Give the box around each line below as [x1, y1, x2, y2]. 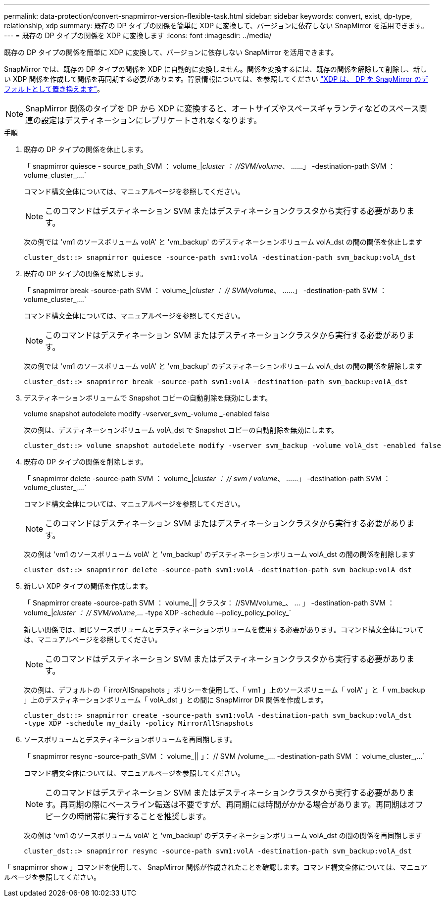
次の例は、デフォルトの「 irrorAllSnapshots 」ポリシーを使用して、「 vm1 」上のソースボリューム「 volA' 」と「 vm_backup [24, 686, 425, 694]
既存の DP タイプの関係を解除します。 [24, 269, 148, 278]
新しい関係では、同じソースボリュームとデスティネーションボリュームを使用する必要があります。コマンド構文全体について [24, 625, 424, 634]
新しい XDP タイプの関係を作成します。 [24, 582, 152, 590]
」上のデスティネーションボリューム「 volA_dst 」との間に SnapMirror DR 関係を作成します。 [24, 696, 328, 704]
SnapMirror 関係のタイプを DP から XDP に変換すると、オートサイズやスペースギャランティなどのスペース [25, 103, 419, 113]
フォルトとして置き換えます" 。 [4, 85, 104, 93]
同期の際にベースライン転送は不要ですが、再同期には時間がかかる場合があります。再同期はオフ [68, 800, 423, 809]
